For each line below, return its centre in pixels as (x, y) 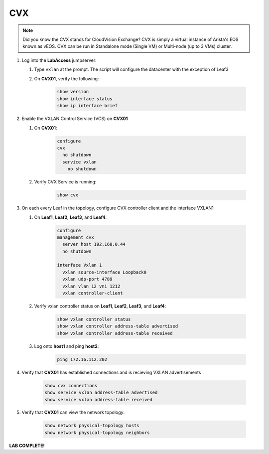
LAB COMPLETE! (27, 446)
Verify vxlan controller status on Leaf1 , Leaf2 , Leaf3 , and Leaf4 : (100, 306)
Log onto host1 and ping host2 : (67, 346)
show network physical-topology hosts (92, 426)
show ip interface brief (87, 106)
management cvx (75, 237)
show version (73, 92)
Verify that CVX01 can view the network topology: (73, 412)
